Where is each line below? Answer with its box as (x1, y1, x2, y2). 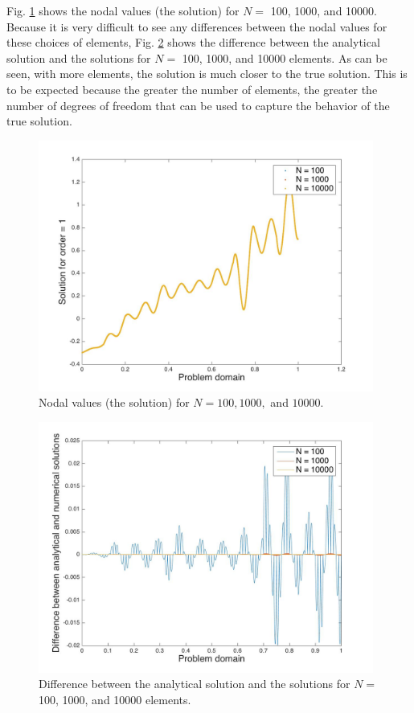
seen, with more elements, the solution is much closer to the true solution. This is (6, 65, 408, 82)
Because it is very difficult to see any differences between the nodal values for (6, 18, 387, 35)
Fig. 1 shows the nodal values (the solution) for (6, 2, 240, 18)
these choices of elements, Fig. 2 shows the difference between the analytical (6, 34, 380, 51)
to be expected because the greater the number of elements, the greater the (6, 80, 378, 97)
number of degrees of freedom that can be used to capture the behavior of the (6, 96, 390, 113)
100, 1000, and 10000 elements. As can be (182, 49, 387, 66)
